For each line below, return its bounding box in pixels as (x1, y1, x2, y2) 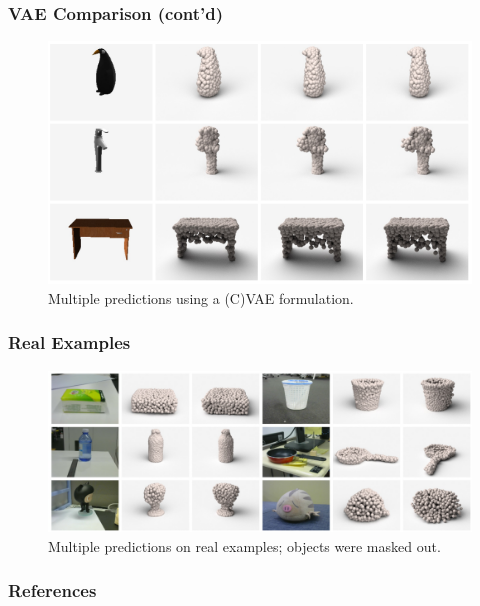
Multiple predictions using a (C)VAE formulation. (48, 287, 354, 308)
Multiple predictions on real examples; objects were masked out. (48, 535, 441, 556)
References (8, 578, 97, 603)
